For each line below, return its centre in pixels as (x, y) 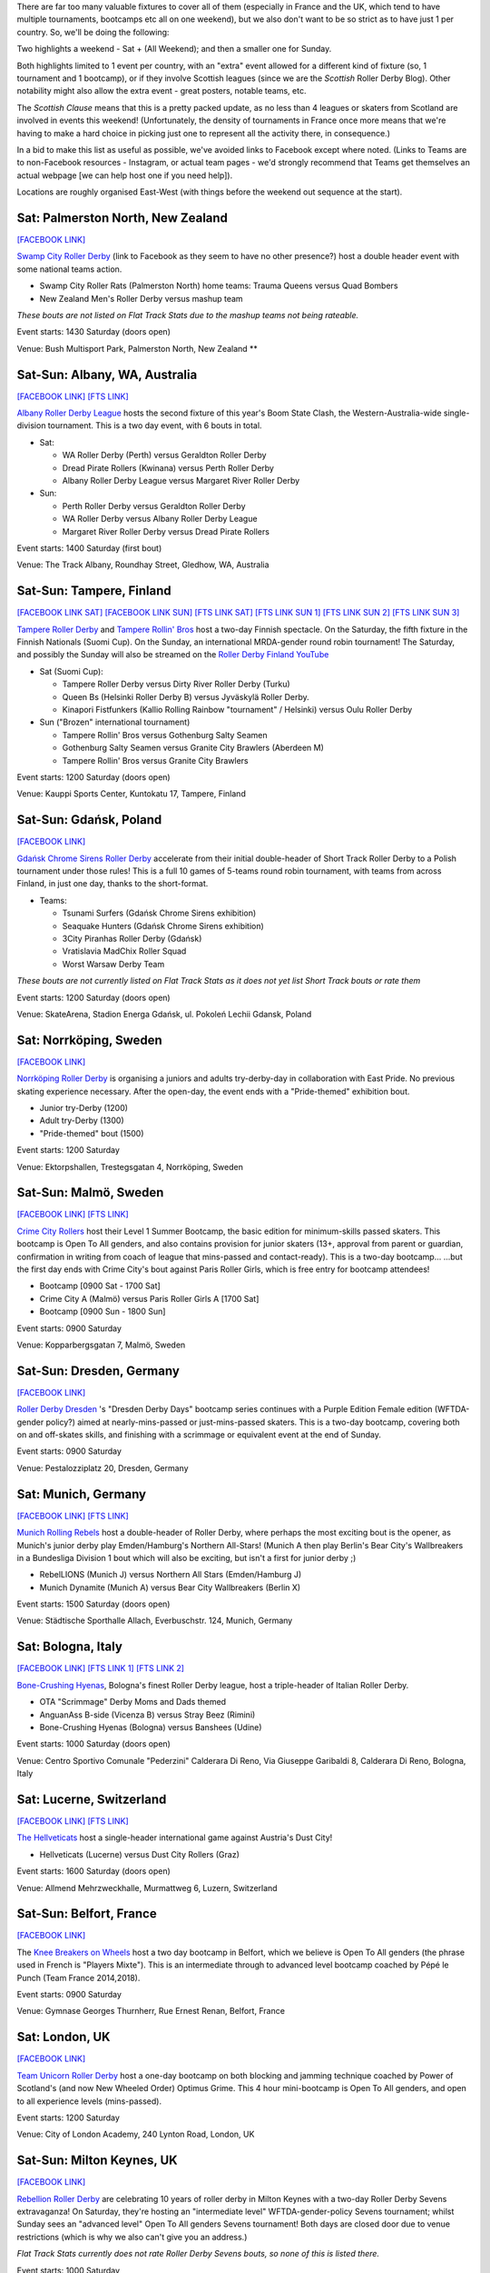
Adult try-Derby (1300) (82, 1121)
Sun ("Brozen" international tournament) (115, 722)
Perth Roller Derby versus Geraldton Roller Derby (154, 506)
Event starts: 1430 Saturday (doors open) (94, 332)
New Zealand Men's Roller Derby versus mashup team (142, 298)
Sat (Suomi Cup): (71, 671)
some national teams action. (69, 269)
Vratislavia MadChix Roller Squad (124, 951)
